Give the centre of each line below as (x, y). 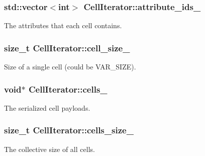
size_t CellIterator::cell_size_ (67, 48)
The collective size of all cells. (49, 149)
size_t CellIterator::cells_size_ (69, 130)
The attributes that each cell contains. (63, 25)
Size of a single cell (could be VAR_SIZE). (70, 67)
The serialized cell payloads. (47, 107)
